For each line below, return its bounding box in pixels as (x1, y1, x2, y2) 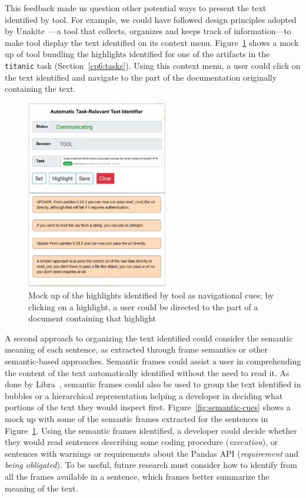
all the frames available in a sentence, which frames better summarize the (5, 470, 270, 482)
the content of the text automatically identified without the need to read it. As (5, 366, 290, 379)
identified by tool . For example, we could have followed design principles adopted (5, 13, 297, 25)
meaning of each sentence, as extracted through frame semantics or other (5, 343, 268, 356)
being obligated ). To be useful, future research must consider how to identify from (5, 459, 297, 471)
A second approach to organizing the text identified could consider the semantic (5, 331, 293, 344)
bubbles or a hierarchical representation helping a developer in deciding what (5, 389, 283, 401)
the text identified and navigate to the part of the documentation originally (5, 71, 277, 83)
